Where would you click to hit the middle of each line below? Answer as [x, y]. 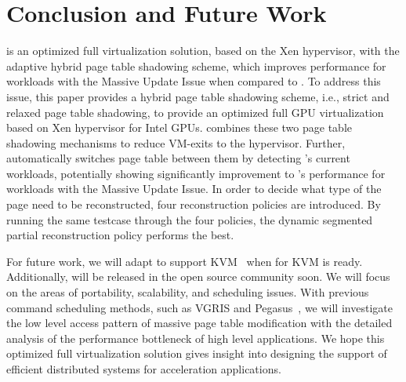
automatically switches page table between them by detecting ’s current [178, 158]
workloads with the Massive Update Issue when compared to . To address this [194, 81]
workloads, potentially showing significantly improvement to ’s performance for [196, 173]
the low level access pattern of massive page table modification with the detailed [199, 323]
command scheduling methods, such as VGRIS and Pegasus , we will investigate [199, 307]
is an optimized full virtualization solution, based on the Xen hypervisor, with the [203, 51]
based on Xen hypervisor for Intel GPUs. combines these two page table [179, 127]
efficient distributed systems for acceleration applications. [144, 369]
